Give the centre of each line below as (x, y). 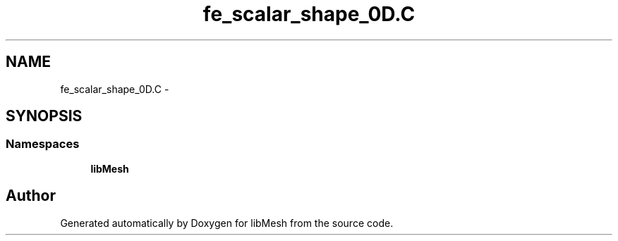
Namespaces (43, 144)
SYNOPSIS (44, 116)
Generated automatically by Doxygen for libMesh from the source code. (227, 223)
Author (31, 196)
